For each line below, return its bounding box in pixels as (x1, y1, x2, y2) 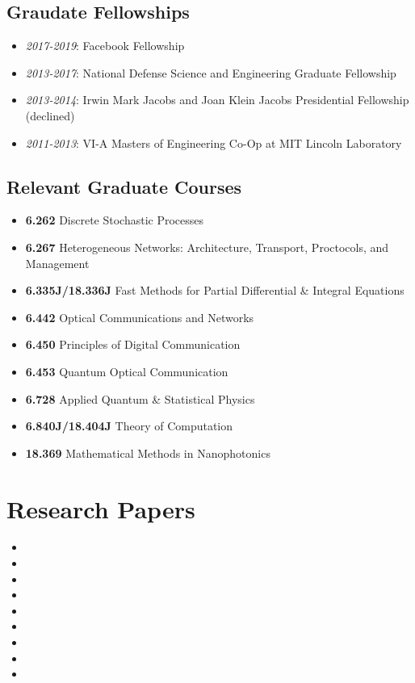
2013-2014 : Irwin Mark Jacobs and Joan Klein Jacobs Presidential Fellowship (25, 91, 409, 108)
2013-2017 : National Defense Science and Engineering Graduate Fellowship (25, 64, 396, 81)
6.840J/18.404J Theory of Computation (25, 417, 233, 434)
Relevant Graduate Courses (6, 174, 242, 199)
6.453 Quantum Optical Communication (25, 362, 228, 379)
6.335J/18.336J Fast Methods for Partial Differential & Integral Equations (25, 282, 405, 299)
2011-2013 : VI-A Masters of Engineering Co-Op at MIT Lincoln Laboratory (25, 134, 402, 151)
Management (25, 254, 90, 271)
